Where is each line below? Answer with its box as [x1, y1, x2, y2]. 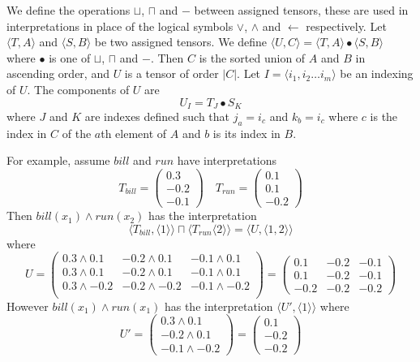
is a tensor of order [124, 65, 219, 82]
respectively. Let [306, 17, 387, 34]
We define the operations [6, 2, 131, 18]
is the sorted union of [199, 49, 306, 66]
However [6, 297, 49, 314]
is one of [49, 49, 91, 66]
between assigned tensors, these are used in [194, 2, 409, 18]
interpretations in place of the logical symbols [6, 17, 234, 34]
